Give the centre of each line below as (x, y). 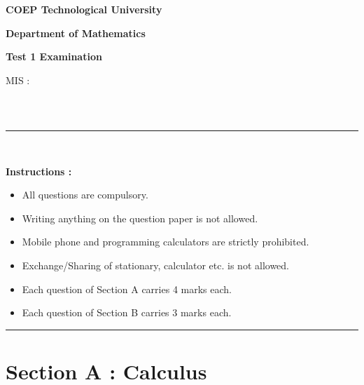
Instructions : (39, 171)
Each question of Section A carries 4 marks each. (127, 289)
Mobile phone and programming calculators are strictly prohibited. (166, 242)
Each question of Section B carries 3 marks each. (127, 312)
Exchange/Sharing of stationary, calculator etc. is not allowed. (156, 265)
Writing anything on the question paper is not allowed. (140, 218)
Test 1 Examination (54, 56)
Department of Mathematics (76, 33)
